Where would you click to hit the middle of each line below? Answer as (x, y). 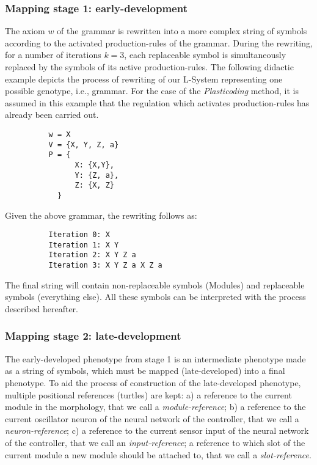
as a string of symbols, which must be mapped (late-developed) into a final (145, 371)
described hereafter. (42, 308)
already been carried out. (52, 115)
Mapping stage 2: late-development (93, 336)
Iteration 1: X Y (84, 245)
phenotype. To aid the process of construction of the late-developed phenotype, (153, 382)
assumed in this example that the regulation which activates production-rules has (157, 102)
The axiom (25, 31)
